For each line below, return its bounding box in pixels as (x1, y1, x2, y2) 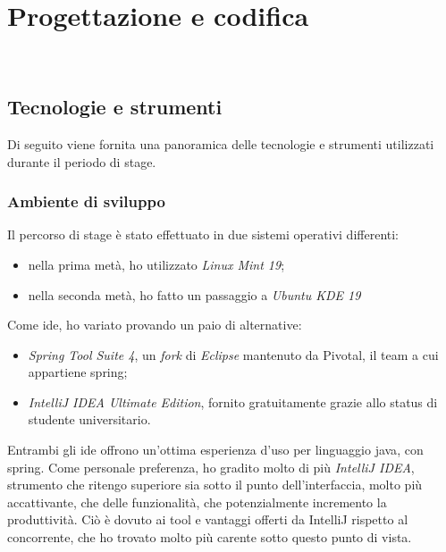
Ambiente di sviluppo (7, 190, 165, 213)
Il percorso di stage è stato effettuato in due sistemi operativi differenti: (7, 225, 400, 244)
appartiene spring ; (28, 363, 128, 381)
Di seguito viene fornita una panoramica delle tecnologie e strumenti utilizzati (7, 134, 434, 153)
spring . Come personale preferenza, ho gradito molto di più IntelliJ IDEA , (7, 457, 415, 476)
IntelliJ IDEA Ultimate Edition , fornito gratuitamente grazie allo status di (28, 392, 438, 411)
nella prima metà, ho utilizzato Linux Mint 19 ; (28, 255, 285, 273)
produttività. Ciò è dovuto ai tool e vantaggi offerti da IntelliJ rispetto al (7, 510, 408, 529)
